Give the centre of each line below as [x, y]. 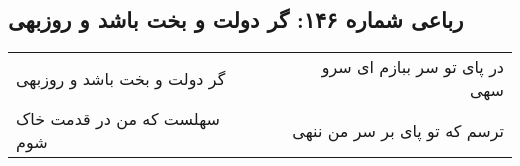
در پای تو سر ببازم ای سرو [412, 67]
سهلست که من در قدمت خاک [118, 119]
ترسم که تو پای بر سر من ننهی [398, 130]
